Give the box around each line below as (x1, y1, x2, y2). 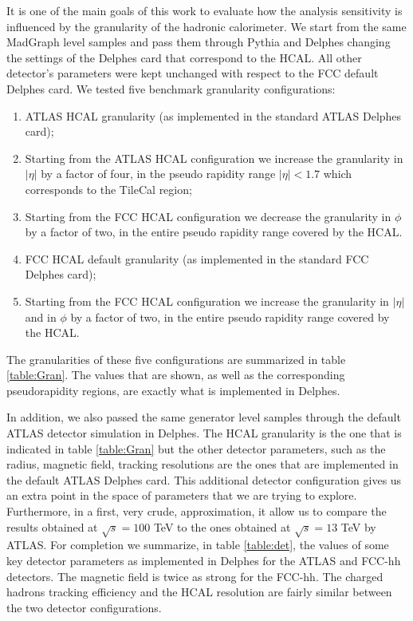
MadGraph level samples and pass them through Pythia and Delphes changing (6, 34, 391, 50)
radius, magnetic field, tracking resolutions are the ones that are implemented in (6, 456, 399, 473)
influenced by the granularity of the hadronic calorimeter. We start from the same (6, 18, 407, 34)
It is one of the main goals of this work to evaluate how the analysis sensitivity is (6, 2, 403, 18)
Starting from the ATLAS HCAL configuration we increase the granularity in (25, 149, 403, 166)
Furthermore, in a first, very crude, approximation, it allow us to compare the (6, 503, 387, 520)
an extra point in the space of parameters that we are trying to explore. (6, 487, 357, 504)
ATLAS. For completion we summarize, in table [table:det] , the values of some (6, 536, 389, 553)
